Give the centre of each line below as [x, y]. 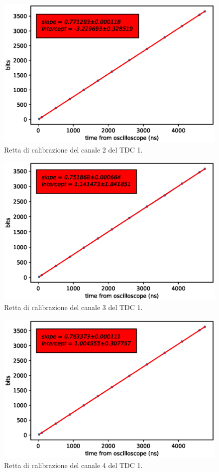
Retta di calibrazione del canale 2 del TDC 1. [73, 149]
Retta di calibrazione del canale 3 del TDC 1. [73, 307]
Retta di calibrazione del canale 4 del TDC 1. [73, 465]
